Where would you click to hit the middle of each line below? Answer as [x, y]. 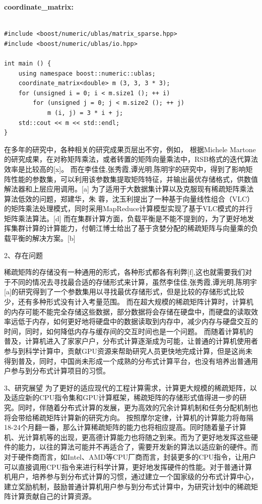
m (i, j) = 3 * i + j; [85, 113]
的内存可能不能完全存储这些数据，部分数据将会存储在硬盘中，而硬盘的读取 [127, 311]
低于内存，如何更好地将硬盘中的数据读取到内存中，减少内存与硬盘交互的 [138, 321]
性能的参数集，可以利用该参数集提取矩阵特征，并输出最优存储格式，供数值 [134, 179]
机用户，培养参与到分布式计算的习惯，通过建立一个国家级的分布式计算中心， [131, 477]
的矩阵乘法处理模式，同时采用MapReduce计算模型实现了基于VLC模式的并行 [128, 208]
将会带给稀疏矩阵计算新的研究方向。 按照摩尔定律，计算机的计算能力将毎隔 [129, 417]
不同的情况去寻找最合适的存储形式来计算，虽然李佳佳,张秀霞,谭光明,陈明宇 [134, 281]
